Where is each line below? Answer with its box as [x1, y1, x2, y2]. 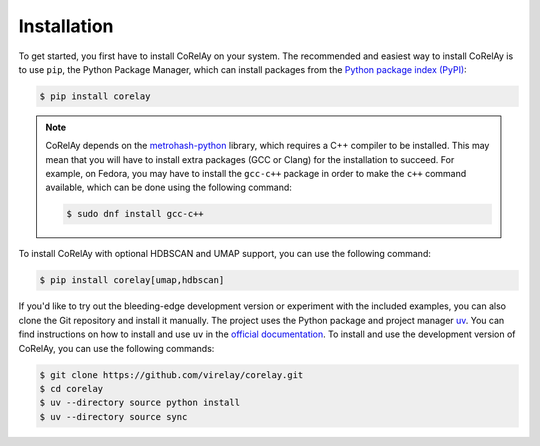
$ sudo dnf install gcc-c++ [66, 208, 204, 220]
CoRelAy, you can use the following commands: [18, 342, 215, 354]
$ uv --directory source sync [39, 411, 188, 422]
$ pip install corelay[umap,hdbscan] [39, 275, 225, 286]
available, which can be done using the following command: [45, 181, 292, 194]
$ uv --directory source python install [39, 397, 240, 409]
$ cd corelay [39, 383, 104, 394]
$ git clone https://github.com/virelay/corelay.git [39, 369, 304, 380]
